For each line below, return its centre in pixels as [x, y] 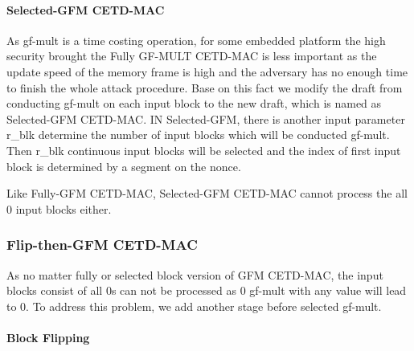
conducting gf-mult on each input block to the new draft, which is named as [194, 103]
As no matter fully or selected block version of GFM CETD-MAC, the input [195, 274]
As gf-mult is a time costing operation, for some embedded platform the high [196, 40]
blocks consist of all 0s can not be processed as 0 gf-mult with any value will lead [207, 290]
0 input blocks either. [59, 208]
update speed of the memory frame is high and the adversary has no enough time [207, 71]
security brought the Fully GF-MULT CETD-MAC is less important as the [192, 56]
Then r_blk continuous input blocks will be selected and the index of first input [204, 150]
